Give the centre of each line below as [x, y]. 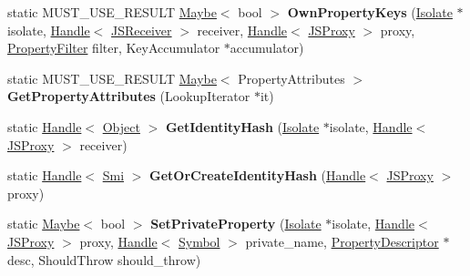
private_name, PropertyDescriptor [342, 241]
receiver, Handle [242, 30]
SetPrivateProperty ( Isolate [236, 224]
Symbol [199, 241]
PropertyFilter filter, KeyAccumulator [114, 48]
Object [121, 126]
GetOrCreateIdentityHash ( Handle [258, 175]
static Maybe [44, 224]
